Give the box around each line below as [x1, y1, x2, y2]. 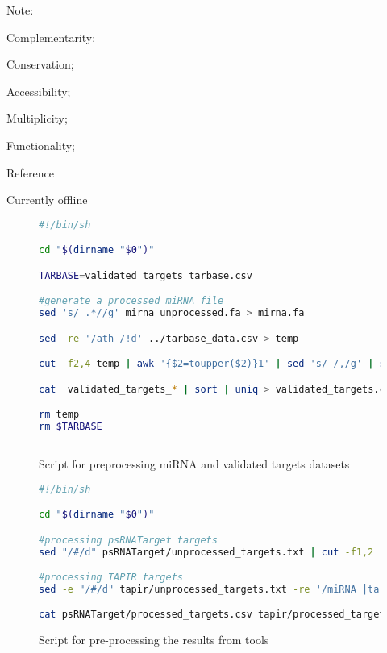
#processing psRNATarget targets [39, 534, 218, 546]
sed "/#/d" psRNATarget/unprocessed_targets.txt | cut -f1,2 [39, 546, 374, 558]
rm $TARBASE [39, 421, 102, 433]
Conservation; [6, 56, 74, 73]
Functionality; [6, 136, 76, 153]
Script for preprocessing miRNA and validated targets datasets [39, 455, 350, 472]
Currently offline [6, 191, 88, 208]
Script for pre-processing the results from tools [39, 631, 269, 648]
